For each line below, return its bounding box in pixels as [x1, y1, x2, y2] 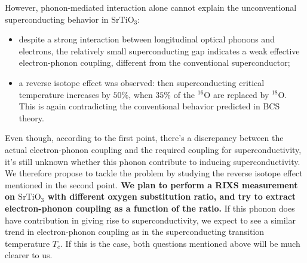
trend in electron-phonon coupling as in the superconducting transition [5, 225, 265, 238]
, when [128, 88, 153, 100]
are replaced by [213, 88, 269, 100]
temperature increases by [19, 88, 110, 100]
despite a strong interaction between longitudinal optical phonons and [19, 33, 275, 45]
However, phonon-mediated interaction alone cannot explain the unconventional [5, 1, 297, 13]
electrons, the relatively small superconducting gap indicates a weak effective [19, 44, 300, 57]
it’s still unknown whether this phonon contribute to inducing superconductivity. [5, 155, 300, 167]
